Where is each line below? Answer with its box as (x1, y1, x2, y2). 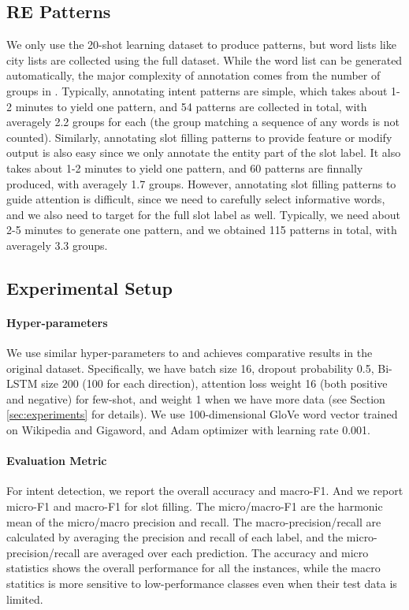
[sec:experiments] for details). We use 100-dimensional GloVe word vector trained (6, 406, 398, 422)
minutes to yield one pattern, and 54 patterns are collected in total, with (15, 98, 367, 114)
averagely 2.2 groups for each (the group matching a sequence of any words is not (6, 113, 400, 130)
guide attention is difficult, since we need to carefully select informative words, (6, 191, 385, 207)
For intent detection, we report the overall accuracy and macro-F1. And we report (6, 482, 403, 499)
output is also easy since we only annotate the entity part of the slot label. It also (6, 144, 401, 161)
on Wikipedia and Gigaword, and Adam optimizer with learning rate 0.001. (6, 422, 370, 438)
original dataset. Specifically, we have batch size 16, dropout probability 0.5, (6, 359, 374, 376)
